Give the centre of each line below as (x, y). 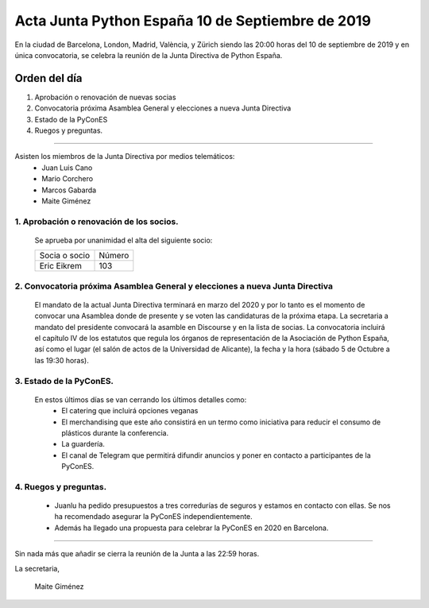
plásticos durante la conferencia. (115, 432)
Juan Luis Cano (67, 168)
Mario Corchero (68, 179)
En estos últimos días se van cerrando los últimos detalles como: (141, 399)
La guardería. (83, 444)
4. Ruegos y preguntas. (61, 486)
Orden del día (48, 78)
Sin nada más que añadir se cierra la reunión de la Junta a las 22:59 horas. (137, 554)
